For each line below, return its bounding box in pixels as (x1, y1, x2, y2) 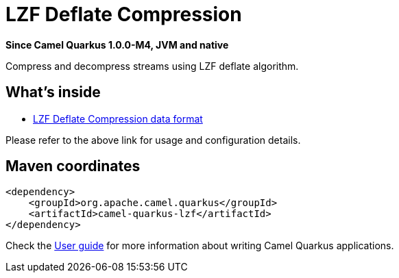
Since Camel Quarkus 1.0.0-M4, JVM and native (5, 38, 229, 51)
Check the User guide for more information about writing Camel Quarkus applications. (5, 240, 394, 252)
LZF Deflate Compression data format (33, 112, 203, 125)
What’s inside (5, 84, 101, 101)
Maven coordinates (5, 157, 141, 175)
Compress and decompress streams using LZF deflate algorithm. (5, 60, 299, 72)
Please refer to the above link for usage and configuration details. (5, 134, 301, 146)
